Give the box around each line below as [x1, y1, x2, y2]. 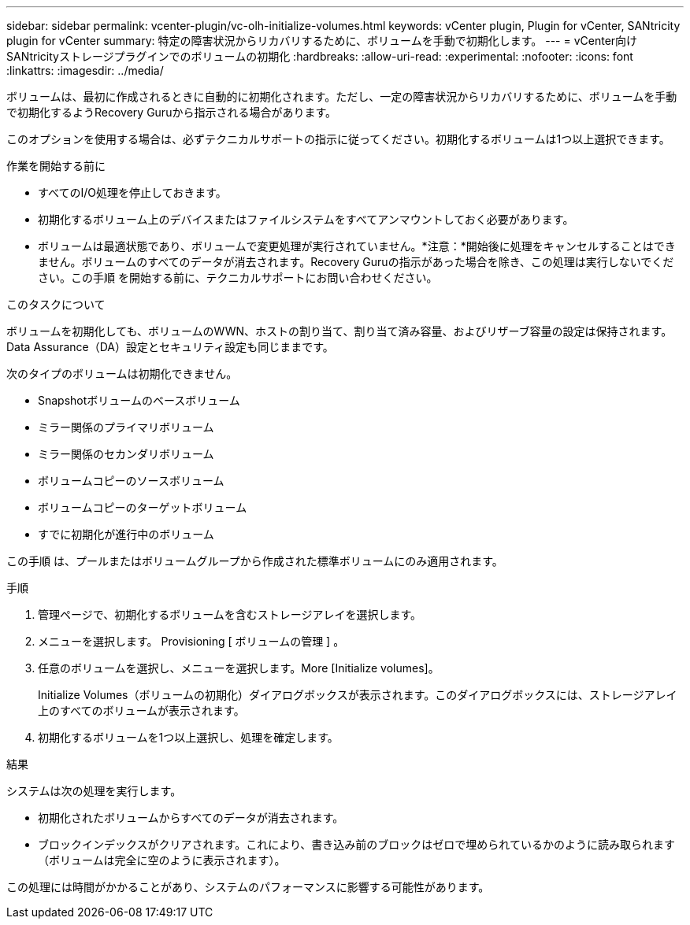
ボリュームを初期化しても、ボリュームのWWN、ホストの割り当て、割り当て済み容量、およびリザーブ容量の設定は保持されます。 [6, 324, 673, 338]
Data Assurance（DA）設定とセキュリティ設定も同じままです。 [6, 340, 334, 353]
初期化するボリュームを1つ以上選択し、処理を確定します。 [38, 731, 339, 744]
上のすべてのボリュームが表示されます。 [38, 704, 245, 717]
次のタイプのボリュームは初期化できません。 [6, 367, 238, 380]
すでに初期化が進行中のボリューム [38, 527, 214, 541]
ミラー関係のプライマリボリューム [38, 420, 214, 434]
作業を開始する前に [6, 159, 106, 172]
